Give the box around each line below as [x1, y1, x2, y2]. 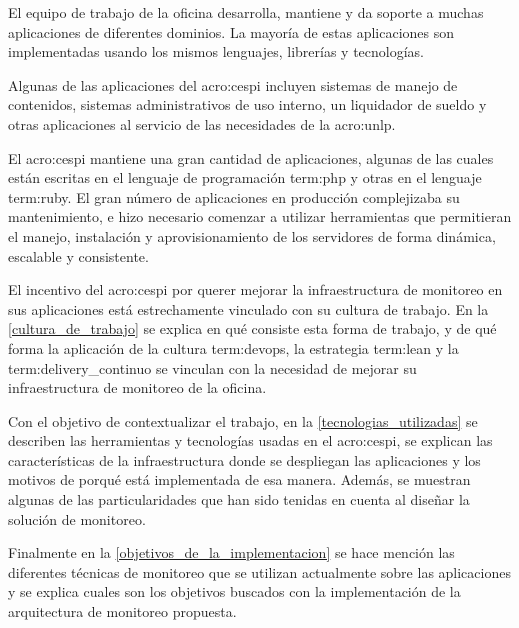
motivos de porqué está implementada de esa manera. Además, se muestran [8, 469, 471, 490]
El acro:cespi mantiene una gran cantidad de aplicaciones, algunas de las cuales [8, 147, 494, 168]
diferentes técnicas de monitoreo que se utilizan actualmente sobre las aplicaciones [8, 561, 511, 582]
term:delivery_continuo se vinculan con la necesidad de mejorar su [8, 357, 417, 378]
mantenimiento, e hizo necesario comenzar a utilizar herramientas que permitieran [8, 206, 512, 227]
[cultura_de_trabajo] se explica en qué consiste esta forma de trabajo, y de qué [8, 318, 497, 339]
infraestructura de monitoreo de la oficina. [8, 377, 267, 398]
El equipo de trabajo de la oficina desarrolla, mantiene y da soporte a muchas [8, 2, 484, 22]
